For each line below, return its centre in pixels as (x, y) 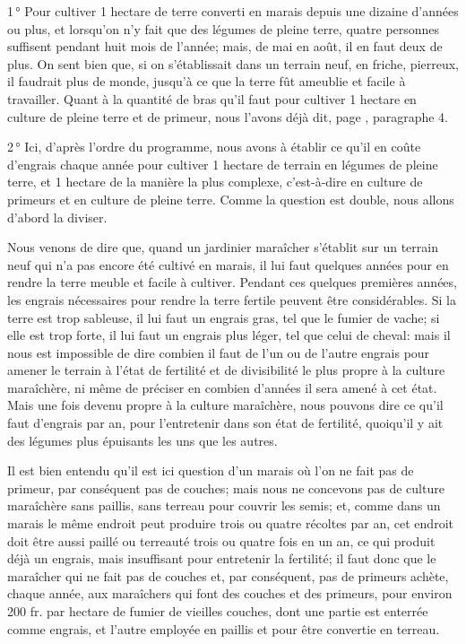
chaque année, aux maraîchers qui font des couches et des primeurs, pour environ (230, 593)
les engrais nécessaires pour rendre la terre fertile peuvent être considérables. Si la (232, 299)
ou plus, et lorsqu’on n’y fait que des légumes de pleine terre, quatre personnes (224, 28)
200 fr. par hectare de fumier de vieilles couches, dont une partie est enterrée (218, 611)
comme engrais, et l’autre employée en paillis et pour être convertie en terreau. (224, 628)
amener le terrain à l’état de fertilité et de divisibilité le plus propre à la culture (226, 370)
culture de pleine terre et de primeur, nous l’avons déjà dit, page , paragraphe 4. (228, 116)
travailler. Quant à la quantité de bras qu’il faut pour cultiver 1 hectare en (212, 98)
